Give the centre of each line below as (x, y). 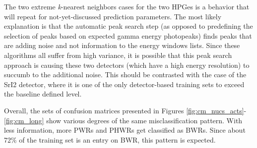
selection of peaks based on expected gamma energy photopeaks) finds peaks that (128, 35)
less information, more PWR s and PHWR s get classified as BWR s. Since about (125, 130)
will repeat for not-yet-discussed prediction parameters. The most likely (113, 16)
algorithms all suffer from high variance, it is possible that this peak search (118, 55)
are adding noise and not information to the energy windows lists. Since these (122, 45)
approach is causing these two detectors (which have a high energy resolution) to (127, 65)
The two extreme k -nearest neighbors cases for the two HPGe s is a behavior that (127, 6)
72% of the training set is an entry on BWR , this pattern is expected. (110, 139)
